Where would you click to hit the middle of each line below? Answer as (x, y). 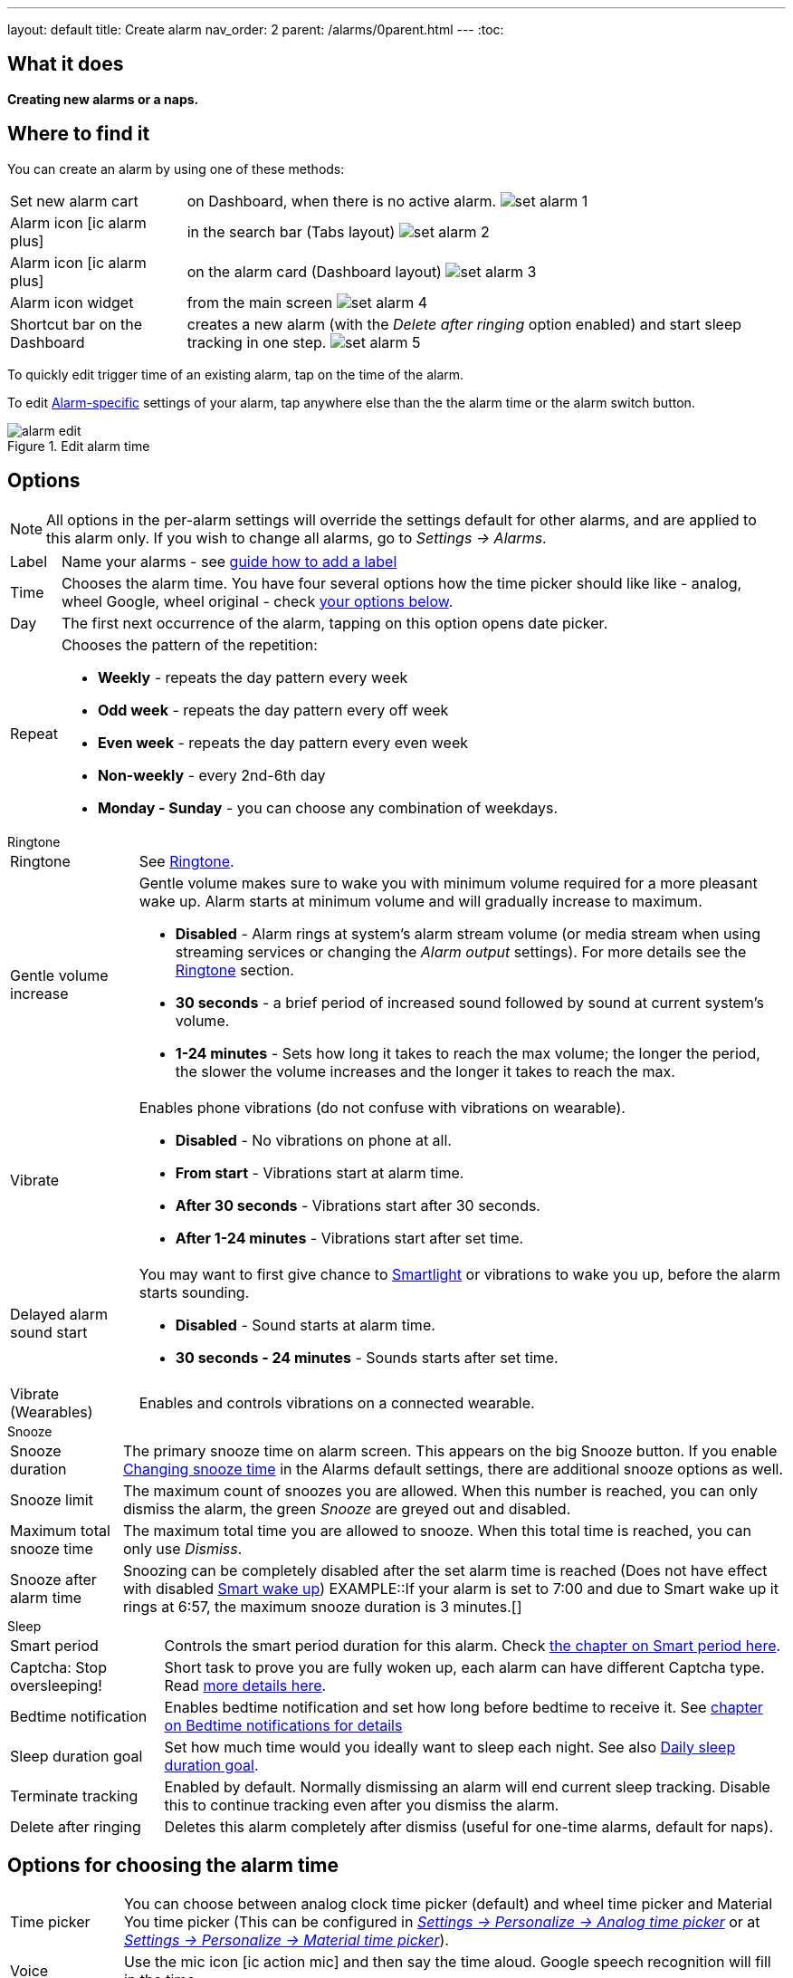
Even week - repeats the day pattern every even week (283, 742)
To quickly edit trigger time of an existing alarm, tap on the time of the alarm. (236, 374)
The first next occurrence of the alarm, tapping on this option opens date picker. (334, 623)
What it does (66, 64)
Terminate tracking (74, 1796)
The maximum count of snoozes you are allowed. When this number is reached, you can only (440, 1490)
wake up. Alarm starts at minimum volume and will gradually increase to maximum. (420, 901)
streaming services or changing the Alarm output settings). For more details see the (461, 951)
